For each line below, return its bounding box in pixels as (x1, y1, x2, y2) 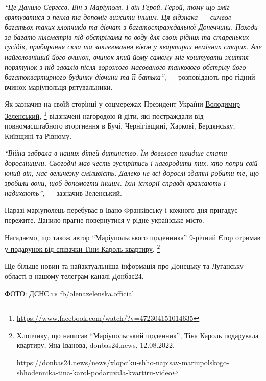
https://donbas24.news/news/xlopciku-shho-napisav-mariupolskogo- (16, 357, 229, 367)
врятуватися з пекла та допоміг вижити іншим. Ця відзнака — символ (5, 11, 231, 22)
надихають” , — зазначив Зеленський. (5, 187, 122, 198)
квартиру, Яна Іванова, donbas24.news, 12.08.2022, (16, 340, 175, 350)
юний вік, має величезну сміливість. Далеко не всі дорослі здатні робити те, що (5, 167, 259, 178)
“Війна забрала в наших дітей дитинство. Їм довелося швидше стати (5, 147, 227, 158)
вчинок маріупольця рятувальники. (5, 81, 113, 92)
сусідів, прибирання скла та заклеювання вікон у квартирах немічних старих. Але (5, 41, 262, 52)
